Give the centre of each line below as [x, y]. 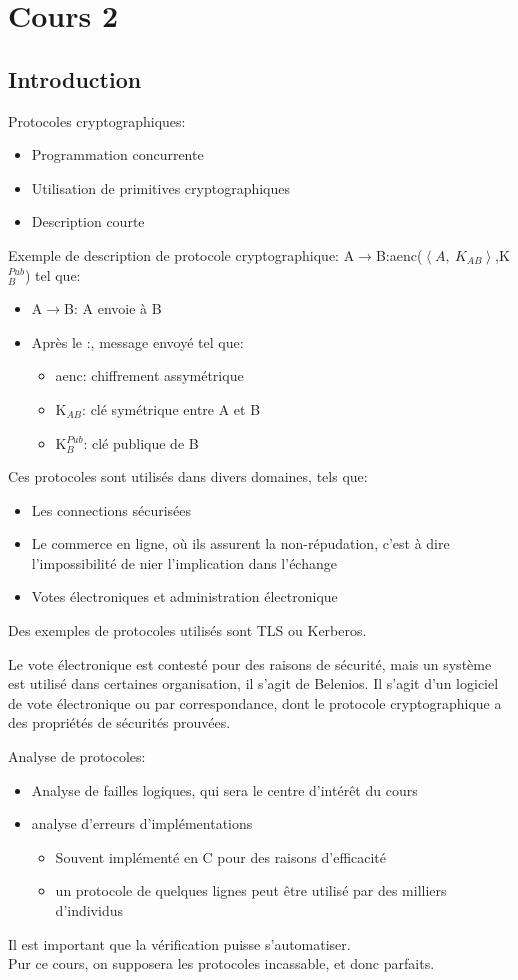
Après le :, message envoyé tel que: [137, 341]
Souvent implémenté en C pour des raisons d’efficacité [221, 856]
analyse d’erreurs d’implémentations [142, 823]
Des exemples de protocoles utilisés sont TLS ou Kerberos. [187, 630]
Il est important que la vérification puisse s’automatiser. [179, 943]
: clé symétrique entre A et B [171, 408]
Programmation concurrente [117, 154]
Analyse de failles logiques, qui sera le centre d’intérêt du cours [224, 789]
